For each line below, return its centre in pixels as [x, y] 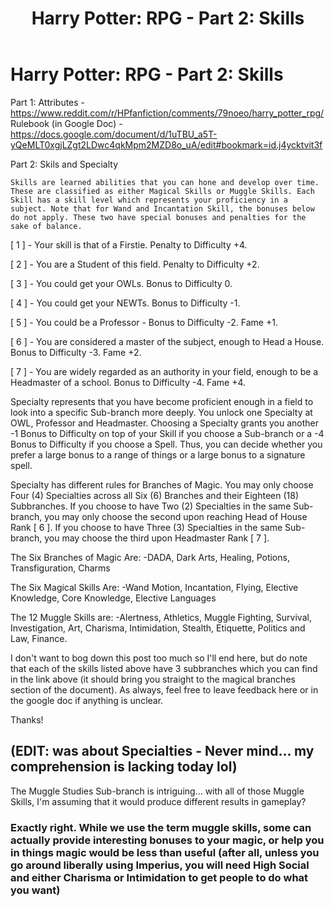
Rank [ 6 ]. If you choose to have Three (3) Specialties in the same [146, 527]
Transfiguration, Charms [60, 568]
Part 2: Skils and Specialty [64, 164]
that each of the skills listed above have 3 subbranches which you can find [164, 668]
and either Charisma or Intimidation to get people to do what [159, 877]
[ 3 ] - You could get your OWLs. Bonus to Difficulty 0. [121, 283]
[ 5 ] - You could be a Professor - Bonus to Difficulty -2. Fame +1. [144, 322]
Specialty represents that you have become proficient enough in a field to [162, 401]
